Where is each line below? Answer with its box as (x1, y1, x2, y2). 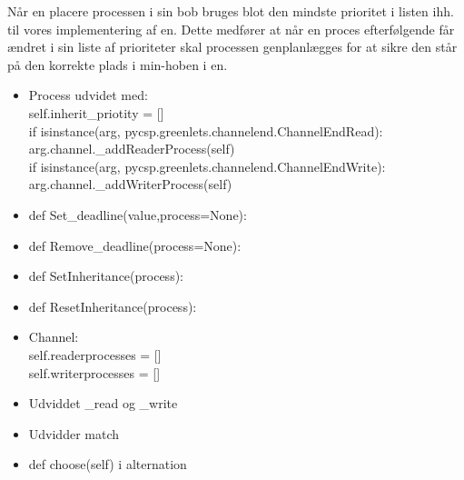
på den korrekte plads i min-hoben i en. (7, 55, 228, 74)
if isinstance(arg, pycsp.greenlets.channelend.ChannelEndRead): (28, 121, 383, 140)
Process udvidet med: (28, 85, 148, 105)
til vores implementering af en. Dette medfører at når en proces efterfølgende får (7, 19, 455, 38)
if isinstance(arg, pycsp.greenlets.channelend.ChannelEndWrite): (28, 156, 386, 175)
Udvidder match (28, 424, 120, 443)
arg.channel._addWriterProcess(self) (28, 175, 232, 194)
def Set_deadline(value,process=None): (28, 205, 247, 224)
